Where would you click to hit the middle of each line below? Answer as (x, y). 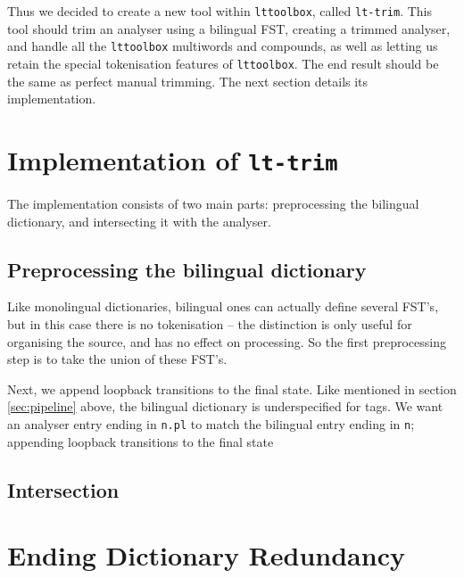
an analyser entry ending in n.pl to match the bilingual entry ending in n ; (211, 423)
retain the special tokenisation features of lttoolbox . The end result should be (223, 63)
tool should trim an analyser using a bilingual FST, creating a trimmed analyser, (229, 28)
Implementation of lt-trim (173, 159)
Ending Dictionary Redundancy (206, 555)
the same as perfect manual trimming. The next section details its (188, 81)
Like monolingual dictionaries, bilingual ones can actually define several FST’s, (223, 306)
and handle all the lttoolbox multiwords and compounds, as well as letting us (223, 46)
